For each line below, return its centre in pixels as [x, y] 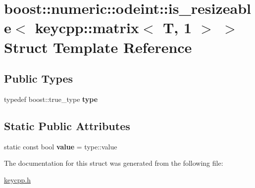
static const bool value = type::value [61, 146]
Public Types [39, 78]
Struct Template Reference [98, 47]
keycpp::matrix [87, 27]
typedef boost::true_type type [51, 99]
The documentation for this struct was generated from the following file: [114, 163]
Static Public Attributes [67, 125]
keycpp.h [18, 179]
